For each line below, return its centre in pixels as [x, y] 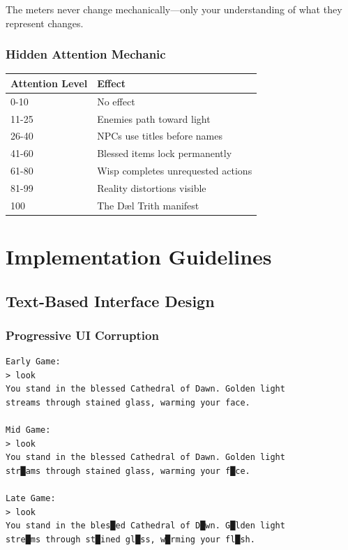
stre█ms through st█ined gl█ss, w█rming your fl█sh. [130, 540]
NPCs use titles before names [160, 136]
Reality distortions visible [152, 187]
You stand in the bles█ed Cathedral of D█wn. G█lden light [145, 526]
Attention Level [49, 83]
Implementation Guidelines [139, 257]
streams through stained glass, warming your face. [128, 403]
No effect [116, 101]
